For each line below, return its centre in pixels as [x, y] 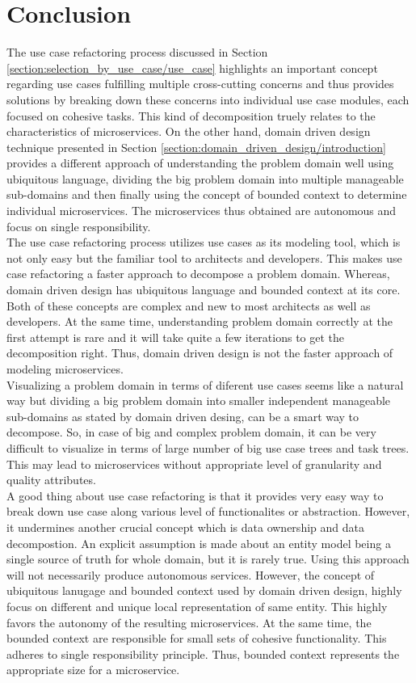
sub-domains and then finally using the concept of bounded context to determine [207, 194]
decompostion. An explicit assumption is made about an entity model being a [199, 543]
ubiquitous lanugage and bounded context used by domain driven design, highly [204, 590]
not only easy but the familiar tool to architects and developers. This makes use [204, 257]
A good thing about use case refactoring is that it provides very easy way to [195, 495]
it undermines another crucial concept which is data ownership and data [185, 527]
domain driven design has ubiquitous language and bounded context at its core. [204, 290]
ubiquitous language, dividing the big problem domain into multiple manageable [205, 178]
